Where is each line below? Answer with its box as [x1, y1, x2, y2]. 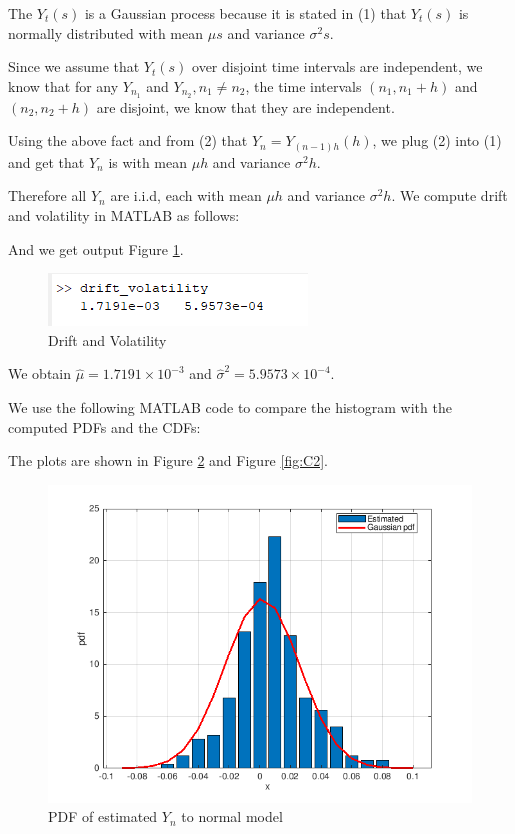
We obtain [8, 363, 72, 384]
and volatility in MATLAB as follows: [8, 204, 240, 225]
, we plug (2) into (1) [372, 130, 502, 151]
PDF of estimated [48, 806, 158, 827]
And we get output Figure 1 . [8, 238, 184, 259]
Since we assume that [8, 56, 140, 77]
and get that [8, 151, 85, 172]
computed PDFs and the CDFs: [8, 416, 201, 437]
